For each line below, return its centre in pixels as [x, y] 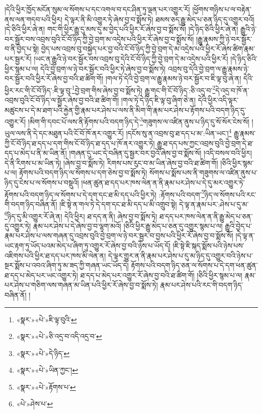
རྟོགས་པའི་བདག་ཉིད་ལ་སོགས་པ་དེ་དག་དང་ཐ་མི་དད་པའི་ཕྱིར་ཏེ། [81, 194]
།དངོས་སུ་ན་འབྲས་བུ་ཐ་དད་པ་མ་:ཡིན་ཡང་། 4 [179, 132]
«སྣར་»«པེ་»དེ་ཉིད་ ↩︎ [43, 353]
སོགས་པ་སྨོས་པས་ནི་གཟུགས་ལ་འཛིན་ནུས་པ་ [203, 173]
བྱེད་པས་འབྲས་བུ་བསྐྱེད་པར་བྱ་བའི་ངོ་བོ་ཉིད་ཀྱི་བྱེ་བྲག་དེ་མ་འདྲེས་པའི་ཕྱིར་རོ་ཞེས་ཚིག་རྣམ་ [148, 49]
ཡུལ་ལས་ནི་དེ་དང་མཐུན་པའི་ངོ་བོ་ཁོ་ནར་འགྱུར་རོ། [64, 133]
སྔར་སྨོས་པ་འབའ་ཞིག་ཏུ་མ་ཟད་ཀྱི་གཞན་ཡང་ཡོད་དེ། [67, 265]
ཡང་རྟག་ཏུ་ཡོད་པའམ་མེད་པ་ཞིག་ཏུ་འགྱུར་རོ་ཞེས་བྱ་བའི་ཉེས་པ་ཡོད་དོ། [88, 245]
